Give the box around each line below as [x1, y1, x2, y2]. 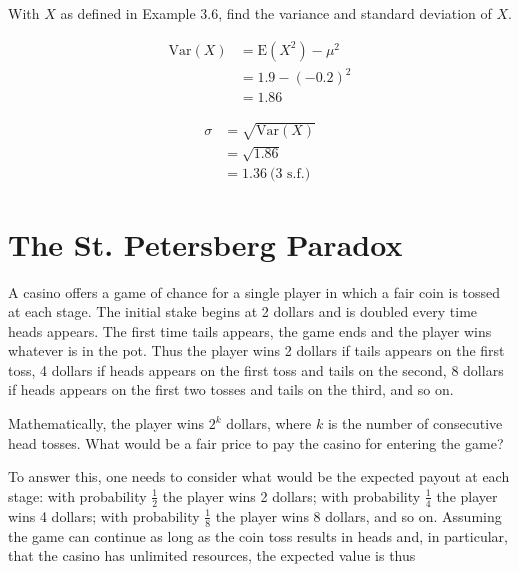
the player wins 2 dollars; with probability [162, 485, 421, 506]
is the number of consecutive [327, 413, 503, 434]
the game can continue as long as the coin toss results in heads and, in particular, [8, 525, 508, 546]
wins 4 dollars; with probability [8, 505, 200, 526]
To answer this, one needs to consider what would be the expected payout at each [8, 466, 510, 487]
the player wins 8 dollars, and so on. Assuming [215, 505, 502, 526]
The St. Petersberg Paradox [8, 223, 403, 264]
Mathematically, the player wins [8, 413, 205, 434]
